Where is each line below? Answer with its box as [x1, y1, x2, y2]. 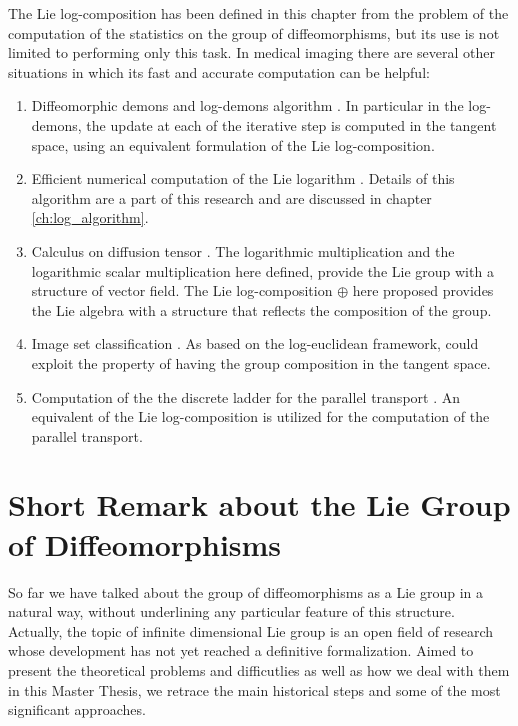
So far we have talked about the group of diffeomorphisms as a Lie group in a [8, 581, 484, 602]
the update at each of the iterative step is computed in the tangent [86, 114, 497, 135]
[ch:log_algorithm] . [31, 207, 149, 228]
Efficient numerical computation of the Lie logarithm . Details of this [31, 168, 455, 189]
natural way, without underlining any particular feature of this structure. [8, 601, 455, 622]
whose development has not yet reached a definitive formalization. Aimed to [8, 640, 474, 661]
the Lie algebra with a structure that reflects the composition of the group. [31, 299, 492, 320]
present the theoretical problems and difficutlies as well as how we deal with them [8, 659, 510, 680]
